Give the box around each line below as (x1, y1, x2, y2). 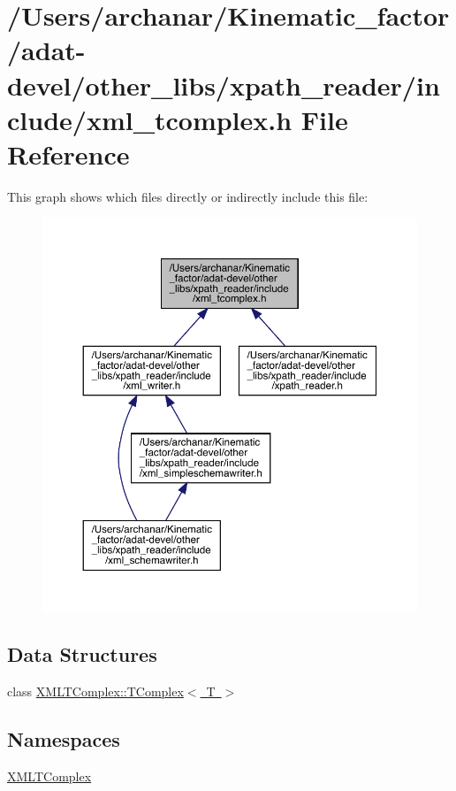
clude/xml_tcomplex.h (7, 101, 293, 137)
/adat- (7, 32, 86, 68)
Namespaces (7, 725, 120, 752)
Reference (7, 135, 130, 172)
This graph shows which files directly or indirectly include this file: (7, 187, 369, 205)
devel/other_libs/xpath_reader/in (7, 66, 440, 103)
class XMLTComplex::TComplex (7, 681, 184, 700)
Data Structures (7, 641, 157, 667)
